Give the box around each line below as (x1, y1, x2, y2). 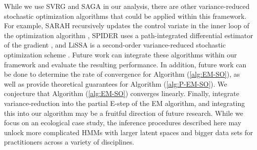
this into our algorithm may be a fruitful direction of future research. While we (4, 107, 243, 118)
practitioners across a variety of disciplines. (4, 137, 134, 147)
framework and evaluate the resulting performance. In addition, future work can (4, 59, 247, 69)
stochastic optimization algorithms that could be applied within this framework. (4, 10, 247, 21)
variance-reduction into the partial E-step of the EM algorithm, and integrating (4, 98, 245, 108)
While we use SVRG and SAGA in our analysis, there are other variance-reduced (4, 1, 250, 11)
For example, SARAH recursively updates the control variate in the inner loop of (4, 20, 250, 31)
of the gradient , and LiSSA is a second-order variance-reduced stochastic (4, 40, 226, 50)
